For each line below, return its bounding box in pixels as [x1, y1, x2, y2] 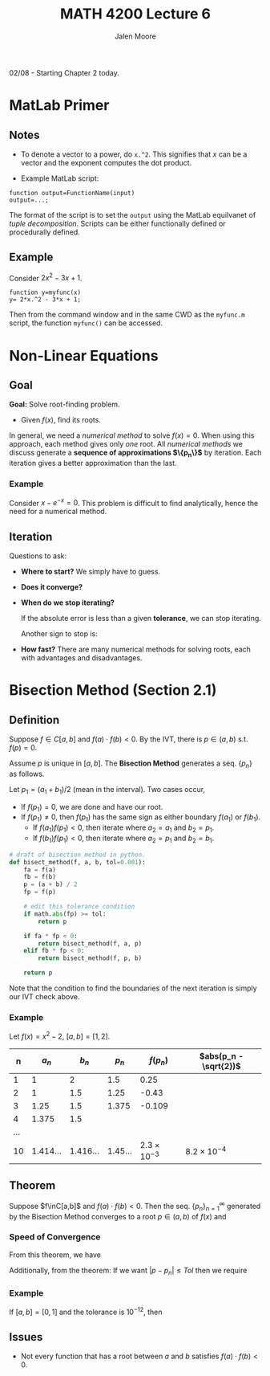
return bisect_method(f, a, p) [38, 939, 143, 948]
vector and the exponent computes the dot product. [20, 157, 192, 167]
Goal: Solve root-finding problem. [9, 399, 120, 410]
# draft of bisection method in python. [9, 851, 147, 859]
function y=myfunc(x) [9, 288, 82, 297]
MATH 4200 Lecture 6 [59, 5, 212, 23]
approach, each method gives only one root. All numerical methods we [9, 439, 244, 449]
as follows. [9, 769, 45, 778]
